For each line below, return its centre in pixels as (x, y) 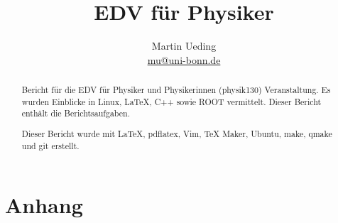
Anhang (44, 205)
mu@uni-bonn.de (184, 59)
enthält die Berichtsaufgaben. (76, 113)
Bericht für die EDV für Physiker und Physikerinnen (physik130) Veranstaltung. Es (176, 90)
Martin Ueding (184, 46)
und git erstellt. (50, 145)
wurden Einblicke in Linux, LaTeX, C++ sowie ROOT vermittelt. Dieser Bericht (171, 101)
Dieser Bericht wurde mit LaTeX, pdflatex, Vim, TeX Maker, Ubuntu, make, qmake (177, 133)
